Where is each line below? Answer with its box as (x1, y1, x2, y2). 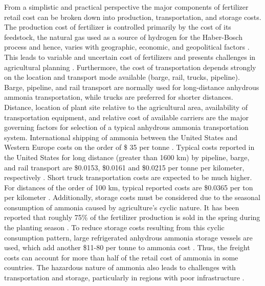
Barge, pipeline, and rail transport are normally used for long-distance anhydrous (4, 81, 259, 92)
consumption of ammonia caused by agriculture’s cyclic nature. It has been (4, 202, 239, 212)
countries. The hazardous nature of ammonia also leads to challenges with (4, 262, 236, 273)
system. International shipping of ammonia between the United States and (4, 131, 238, 142)
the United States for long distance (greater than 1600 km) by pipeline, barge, (4, 151, 250, 162)
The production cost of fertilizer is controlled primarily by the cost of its (4, 21, 231, 32)
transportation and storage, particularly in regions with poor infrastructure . (4, 272, 245, 283)
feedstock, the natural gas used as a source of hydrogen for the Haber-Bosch (4, 31, 242, 42)
